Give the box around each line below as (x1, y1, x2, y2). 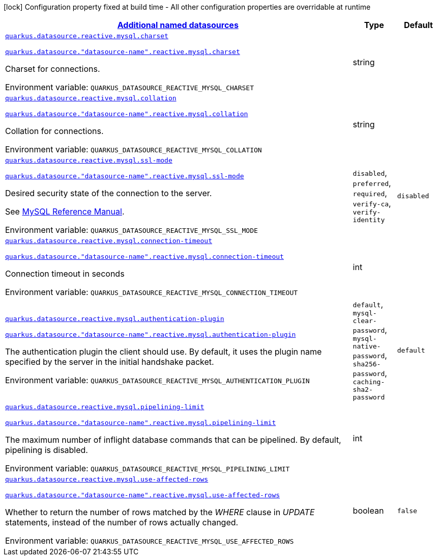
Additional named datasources (117, 20, 239, 30)
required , (353, 188, 387, 198)
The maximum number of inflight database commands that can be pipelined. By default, (5, 435, 341, 445)
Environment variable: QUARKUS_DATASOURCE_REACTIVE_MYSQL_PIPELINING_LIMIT (5, 463, 290, 473)
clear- (353, 317, 377, 325)
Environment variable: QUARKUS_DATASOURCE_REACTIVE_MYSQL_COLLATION (5, 144, 262, 154)
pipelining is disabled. (5, 445, 88, 455)
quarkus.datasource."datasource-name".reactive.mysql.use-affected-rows (5, 491, 280, 499)
